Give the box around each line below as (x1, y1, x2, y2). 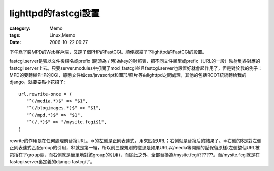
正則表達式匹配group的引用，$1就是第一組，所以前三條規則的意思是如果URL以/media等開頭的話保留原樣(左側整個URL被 (9, 145, 260, 151)
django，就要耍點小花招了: (9, 79, 65, 85)
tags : (9, 32, 21, 38)
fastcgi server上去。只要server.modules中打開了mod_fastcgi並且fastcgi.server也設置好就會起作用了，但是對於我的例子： (9, 65, 263, 71)
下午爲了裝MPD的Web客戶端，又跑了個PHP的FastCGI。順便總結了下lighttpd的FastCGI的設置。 (9, 49, 208, 55)
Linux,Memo (49, 32, 76, 38)
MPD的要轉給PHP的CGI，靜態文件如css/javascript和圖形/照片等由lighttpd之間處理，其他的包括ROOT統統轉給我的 (9, 72, 247, 78)
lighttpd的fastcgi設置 (9, 8, 100, 19)
